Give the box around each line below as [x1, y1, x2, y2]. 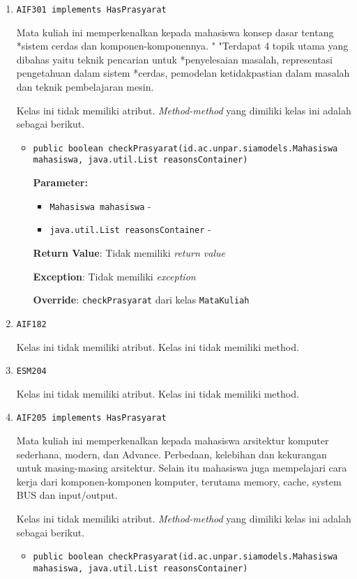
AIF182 [16, 319, 47, 329]
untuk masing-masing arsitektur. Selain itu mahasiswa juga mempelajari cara [16, 460, 347, 475]
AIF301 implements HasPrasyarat [16, 5, 167, 15]
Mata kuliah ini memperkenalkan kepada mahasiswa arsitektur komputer [16, 433, 329, 448]
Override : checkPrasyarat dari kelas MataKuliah [33, 292, 250, 307]
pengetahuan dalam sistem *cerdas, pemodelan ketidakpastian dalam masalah [16, 66, 350, 80]
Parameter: [33, 175, 88, 190]
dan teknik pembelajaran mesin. [16, 80, 154, 94]
